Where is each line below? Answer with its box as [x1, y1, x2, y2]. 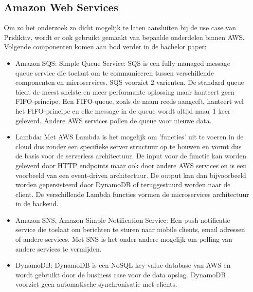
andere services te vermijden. [15, 243, 102, 253]
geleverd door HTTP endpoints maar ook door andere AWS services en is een [15, 160, 247, 170]
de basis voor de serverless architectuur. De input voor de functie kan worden [15, 151, 246, 161]
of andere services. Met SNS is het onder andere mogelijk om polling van [15, 234, 233, 244]
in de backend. [15, 198, 59, 209]
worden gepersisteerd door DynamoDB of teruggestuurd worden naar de [15, 179, 231, 190]
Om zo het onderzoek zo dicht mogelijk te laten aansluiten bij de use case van [4, 22, 236, 33]
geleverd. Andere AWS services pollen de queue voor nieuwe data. [15, 115, 212, 125]
